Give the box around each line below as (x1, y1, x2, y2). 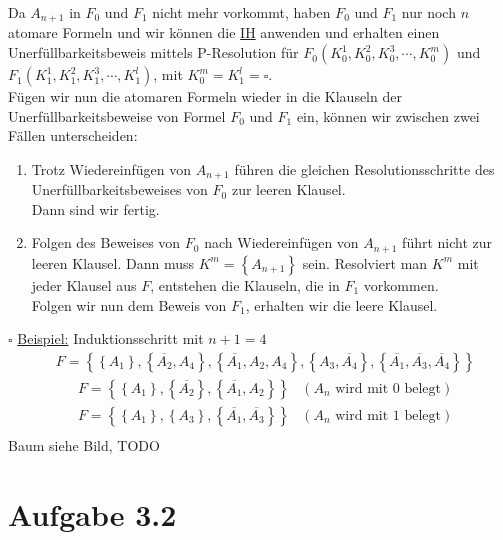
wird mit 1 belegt (335, 408, 442, 423)
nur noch (401, 2, 456, 22)
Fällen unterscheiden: (8, 125, 138, 146)
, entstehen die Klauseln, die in (150, 274, 340, 295)
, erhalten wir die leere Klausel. (245, 294, 438, 315)
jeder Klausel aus (31, 274, 137, 295)
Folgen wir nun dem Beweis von (31, 294, 227, 315)
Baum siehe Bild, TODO (8, 434, 160, 455)
